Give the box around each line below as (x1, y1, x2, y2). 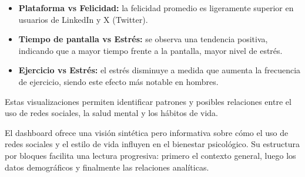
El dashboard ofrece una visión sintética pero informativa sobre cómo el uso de (5, 126, 289, 138)
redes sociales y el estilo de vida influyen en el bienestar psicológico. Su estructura (5, 138, 300, 150)
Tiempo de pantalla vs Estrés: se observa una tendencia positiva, (18, 33, 268, 45)
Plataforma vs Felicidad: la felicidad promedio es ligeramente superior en (18, 2, 294, 13)
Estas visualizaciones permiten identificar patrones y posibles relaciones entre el (5, 95, 291, 107)
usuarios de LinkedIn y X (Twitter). (18, 13, 148, 25)
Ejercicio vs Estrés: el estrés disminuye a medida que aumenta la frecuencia (18, 64, 301, 76)
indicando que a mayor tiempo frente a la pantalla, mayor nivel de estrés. (18, 44, 283, 56)
